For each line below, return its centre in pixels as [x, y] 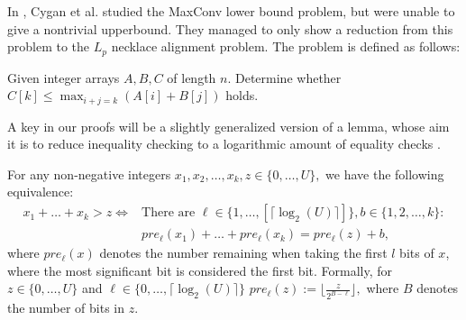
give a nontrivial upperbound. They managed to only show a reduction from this [230, 28]
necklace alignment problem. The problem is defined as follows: [286, 46]
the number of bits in [66, 308]
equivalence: [41, 192]
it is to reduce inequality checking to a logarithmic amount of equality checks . [224, 144]
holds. [242, 95]
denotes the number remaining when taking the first [243, 253]
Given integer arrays [64, 77]
